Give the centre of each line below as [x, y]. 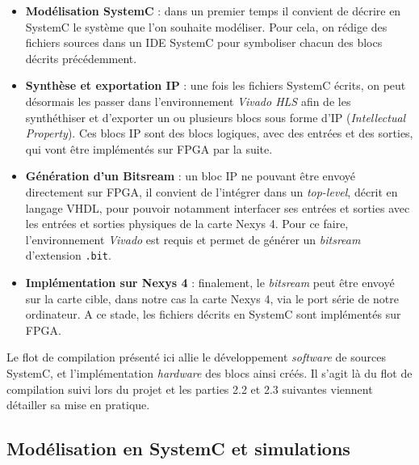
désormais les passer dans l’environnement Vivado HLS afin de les [188, 101]
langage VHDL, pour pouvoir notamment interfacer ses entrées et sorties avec [218, 207]
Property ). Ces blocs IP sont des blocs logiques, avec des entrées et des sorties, [219, 133]
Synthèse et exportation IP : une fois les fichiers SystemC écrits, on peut [216, 85]
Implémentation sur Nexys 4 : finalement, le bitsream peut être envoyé [210, 282]
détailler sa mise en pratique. [78, 405]
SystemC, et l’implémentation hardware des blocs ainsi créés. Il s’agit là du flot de [209, 372]
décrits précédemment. [81, 58]
